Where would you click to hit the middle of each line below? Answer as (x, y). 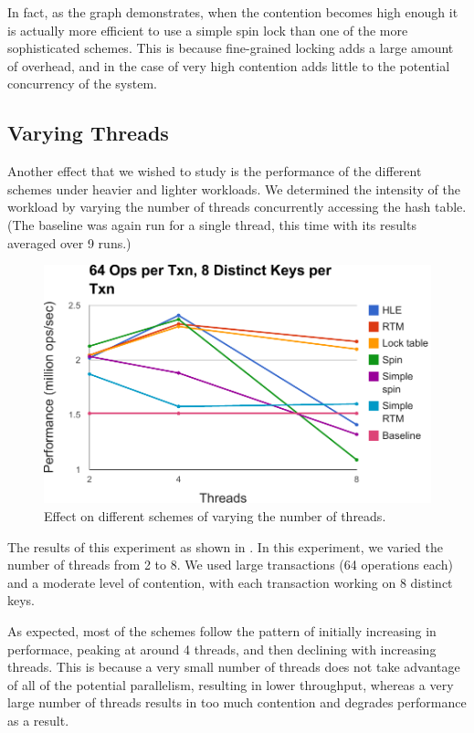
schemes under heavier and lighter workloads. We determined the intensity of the (234, 188)
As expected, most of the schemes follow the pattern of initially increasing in (222, 631)
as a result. (38, 720)
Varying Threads (88, 133)
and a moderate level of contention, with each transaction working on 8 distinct (230, 582)
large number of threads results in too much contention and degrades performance (237, 702)
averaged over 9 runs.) (69, 242)
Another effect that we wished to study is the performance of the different (215, 171)
